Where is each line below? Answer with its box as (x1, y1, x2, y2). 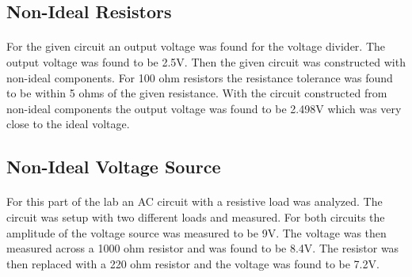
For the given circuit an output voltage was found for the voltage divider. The (6, 38, 386, 55)
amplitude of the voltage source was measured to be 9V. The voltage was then (6, 224, 387, 241)
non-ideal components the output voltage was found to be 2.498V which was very (6, 100, 402, 116)
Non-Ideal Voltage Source (6, 154, 221, 179)
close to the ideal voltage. (6, 116, 130, 132)
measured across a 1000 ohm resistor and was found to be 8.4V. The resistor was (6, 240, 399, 256)
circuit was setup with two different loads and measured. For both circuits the (6, 208, 385, 225)
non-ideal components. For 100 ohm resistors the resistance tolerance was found (6, 69, 393, 85)
